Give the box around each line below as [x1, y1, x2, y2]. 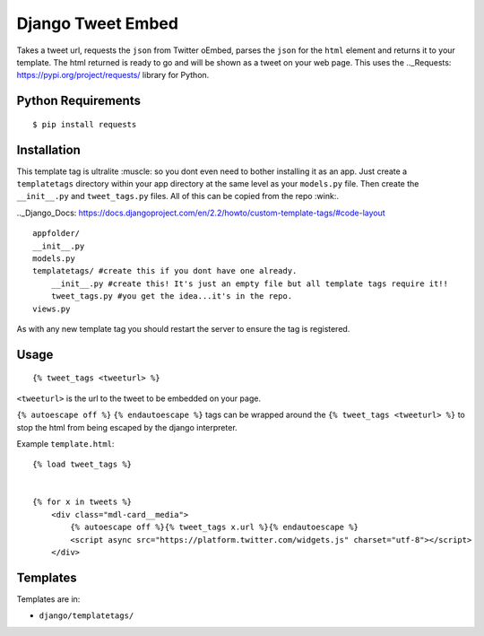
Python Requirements [16, 93, 141, 109]
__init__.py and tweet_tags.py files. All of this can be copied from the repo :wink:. [16, 191, 340, 202]
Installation [16, 142, 81, 157]
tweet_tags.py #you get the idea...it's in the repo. [50, 292, 293, 301]
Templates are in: [16, 593, 81, 605]
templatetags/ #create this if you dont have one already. [32, 266, 298, 276]
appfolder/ [32, 229, 81, 239]
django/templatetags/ [39, 611, 134, 621]
